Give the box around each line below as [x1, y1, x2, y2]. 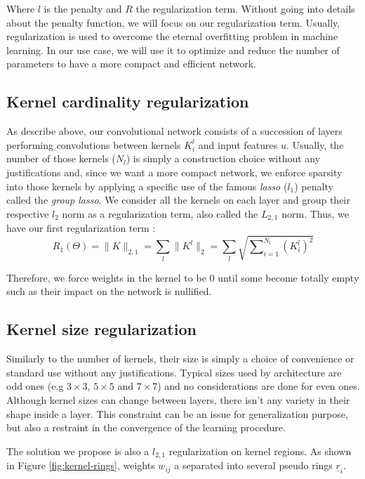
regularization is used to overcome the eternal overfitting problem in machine [6, 29, 338, 44]
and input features [198, 137, 278, 152]
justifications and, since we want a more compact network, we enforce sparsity [6, 164, 343, 179]
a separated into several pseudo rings [174, 458, 333, 473]
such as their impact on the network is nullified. [6, 284, 212, 298]
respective [6, 206, 49, 221]
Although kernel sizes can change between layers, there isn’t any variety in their [6, 392, 350, 407]
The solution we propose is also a [6, 443, 150, 458]
